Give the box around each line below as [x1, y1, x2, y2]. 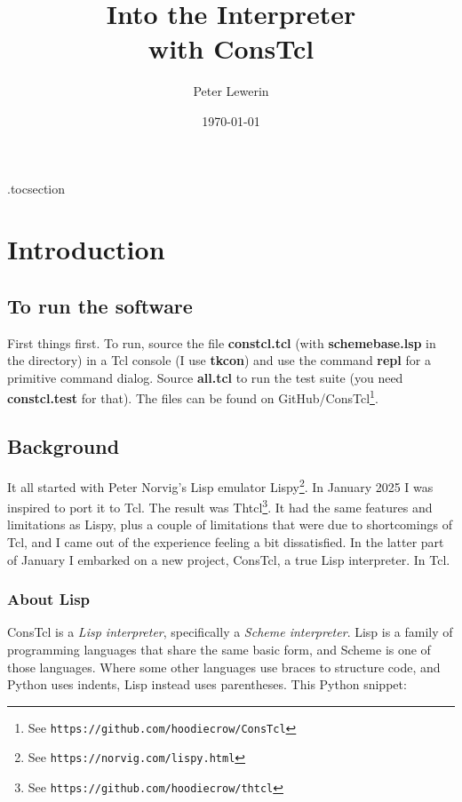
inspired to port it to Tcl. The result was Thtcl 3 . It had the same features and [7, 496, 433, 516]
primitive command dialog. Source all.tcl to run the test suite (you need [7, 368, 403, 386]
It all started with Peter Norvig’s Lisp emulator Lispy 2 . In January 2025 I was [7, 474, 434, 496]
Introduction [7, 231, 165, 267]
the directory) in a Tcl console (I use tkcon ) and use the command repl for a [7, 351, 431, 369]
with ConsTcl [147, 30, 315, 67]
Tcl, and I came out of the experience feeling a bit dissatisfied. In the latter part [7, 533, 444, 551]
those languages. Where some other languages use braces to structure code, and [7, 657, 441, 676]
